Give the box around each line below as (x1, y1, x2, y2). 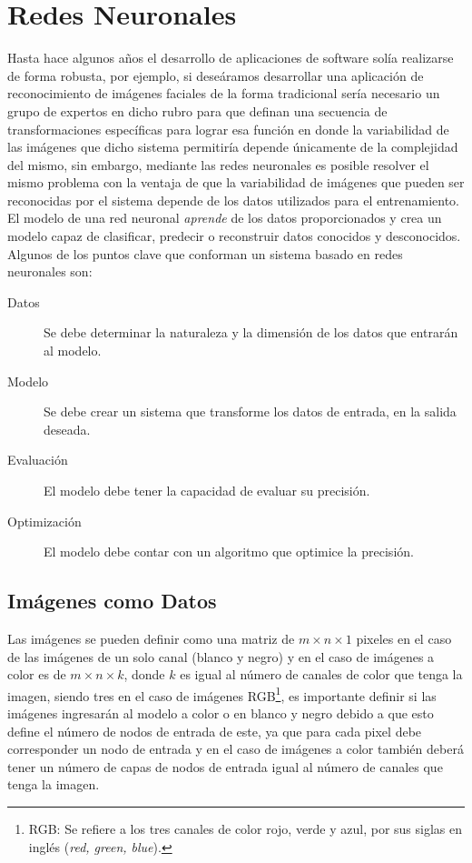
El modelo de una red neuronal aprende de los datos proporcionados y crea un (7, 208, 442, 227)
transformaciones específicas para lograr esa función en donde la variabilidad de (7, 119, 449, 138)
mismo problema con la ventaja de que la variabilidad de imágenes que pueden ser (7, 173, 465, 192)
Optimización (7, 511, 82, 530)
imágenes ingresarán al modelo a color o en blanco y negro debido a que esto (7, 704, 434, 723)
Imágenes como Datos (7, 587, 217, 615)
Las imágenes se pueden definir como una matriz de (7, 628, 295, 647)
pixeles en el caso (356, 628, 452, 647)
